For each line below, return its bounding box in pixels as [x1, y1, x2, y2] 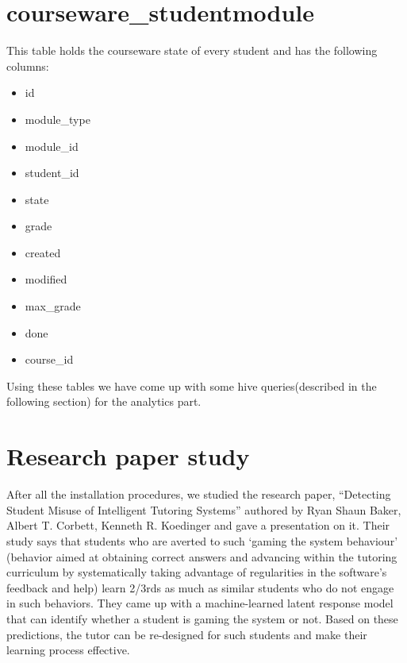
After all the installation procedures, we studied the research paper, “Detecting [6, 486, 391, 503]
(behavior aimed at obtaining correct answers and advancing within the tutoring [6, 548, 397, 565]
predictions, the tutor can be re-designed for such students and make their [6, 626, 367, 642]
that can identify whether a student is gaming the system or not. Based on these [6, 610, 398, 626]
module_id [25, 137, 79, 154]
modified [25, 271, 67, 287]
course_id [25, 351, 74, 368]
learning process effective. [6, 642, 130, 658]
